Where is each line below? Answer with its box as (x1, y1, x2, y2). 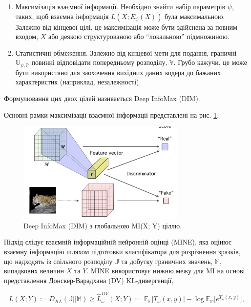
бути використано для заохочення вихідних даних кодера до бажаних (15, 67, 221, 77)
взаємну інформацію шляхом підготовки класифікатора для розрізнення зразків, (4, 246, 241, 256)
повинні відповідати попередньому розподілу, (31, 57, 167, 67)
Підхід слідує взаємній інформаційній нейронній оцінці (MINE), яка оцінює (4, 237, 231, 247)
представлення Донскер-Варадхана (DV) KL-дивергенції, (4, 275, 174, 285)
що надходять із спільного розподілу (4, 256, 113, 266)
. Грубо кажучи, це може (173, 57, 247, 67)
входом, (15, 31, 39, 41)
